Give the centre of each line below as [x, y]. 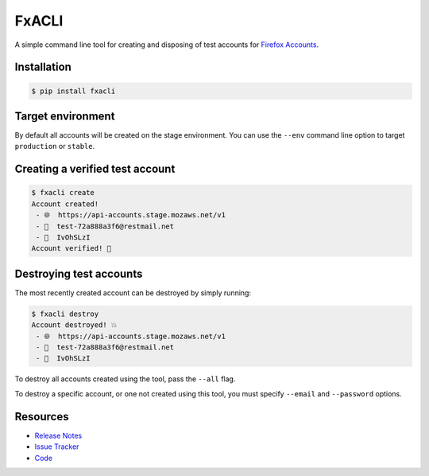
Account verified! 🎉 [71, 248]
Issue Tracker [57, 447]
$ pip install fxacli [73, 91]
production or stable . [55, 146]
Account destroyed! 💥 [74, 325]
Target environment [65, 116]
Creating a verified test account [95, 169]
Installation [43, 67]
